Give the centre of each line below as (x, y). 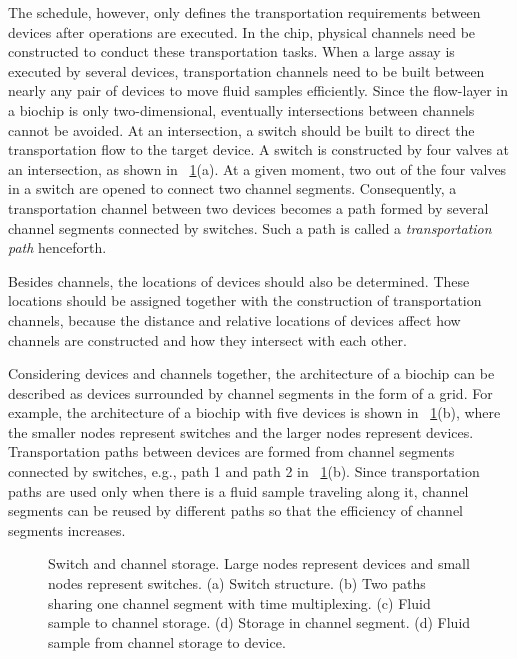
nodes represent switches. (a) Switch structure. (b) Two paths (237, 583)
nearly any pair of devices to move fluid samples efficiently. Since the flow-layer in (258, 90)
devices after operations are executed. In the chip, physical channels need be (242, 31)
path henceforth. (57, 247)
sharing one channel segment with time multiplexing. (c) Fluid (239, 602)
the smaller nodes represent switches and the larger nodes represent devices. (241, 431)
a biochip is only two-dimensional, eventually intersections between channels (241, 109)
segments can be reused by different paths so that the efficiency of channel (236, 510)
